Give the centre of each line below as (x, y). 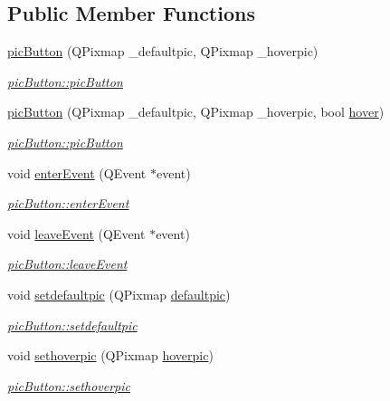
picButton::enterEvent (68, 203)
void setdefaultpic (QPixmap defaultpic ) (119, 294)
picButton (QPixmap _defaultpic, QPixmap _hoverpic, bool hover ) (196, 112)
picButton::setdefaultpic (72, 325)
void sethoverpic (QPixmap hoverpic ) (110, 355)
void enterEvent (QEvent (77, 172)
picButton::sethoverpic (69, 385)
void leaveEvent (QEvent (76, 233)
